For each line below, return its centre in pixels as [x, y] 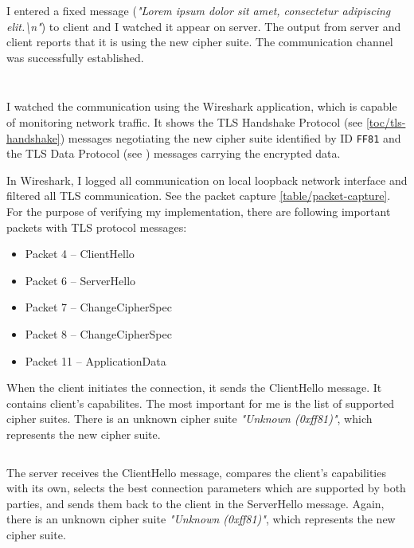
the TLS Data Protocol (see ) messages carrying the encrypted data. [174, 153]
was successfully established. [75, 57]
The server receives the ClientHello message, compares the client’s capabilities [196, 472]
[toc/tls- [386, 121]
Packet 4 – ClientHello [80, 254]
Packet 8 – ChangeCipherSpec [98, 333]
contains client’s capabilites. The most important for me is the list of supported [201, 403]
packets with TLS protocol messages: [97, 227]
